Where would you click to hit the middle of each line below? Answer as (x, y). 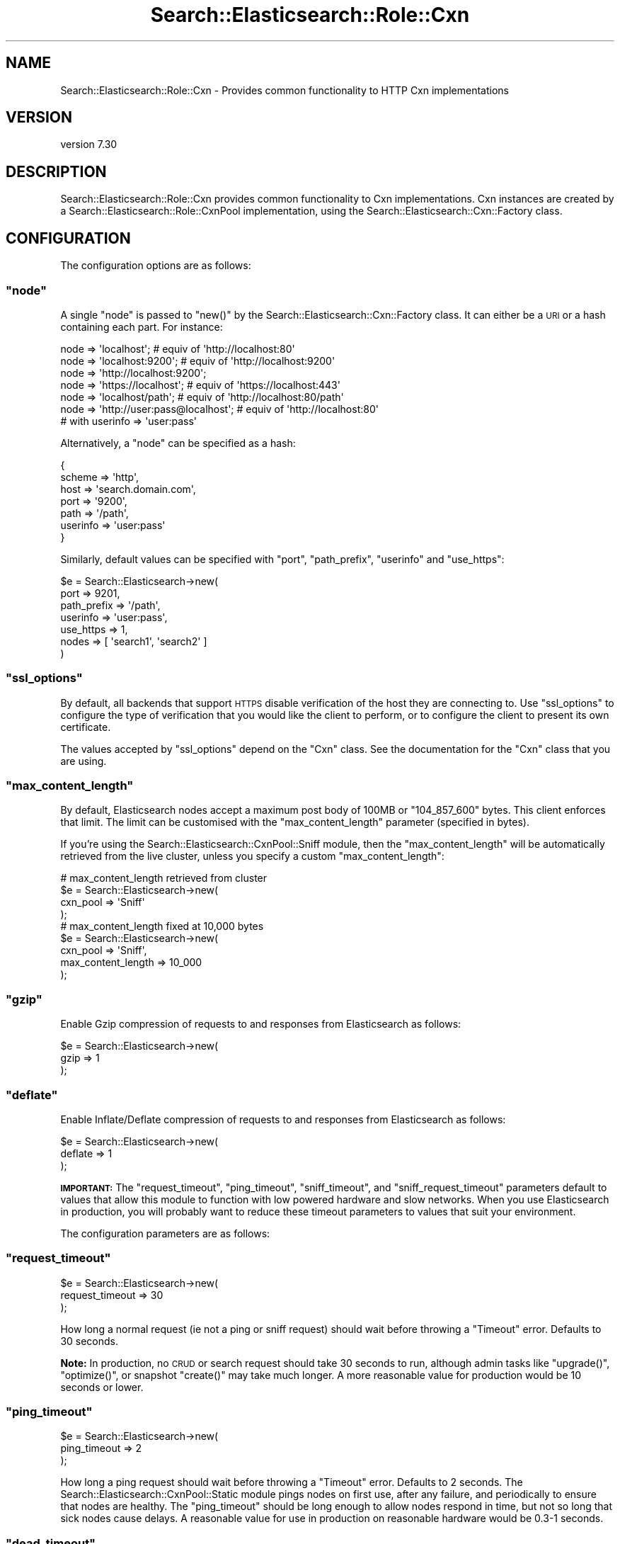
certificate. (86, 727)
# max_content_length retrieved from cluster (164, 878)
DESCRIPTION (56, 171)
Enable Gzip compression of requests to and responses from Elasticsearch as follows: (261, 1024)
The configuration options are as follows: (156, 266)
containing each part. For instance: (142, 327)
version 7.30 (89, 144)
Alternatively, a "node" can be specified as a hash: (178, 443)
